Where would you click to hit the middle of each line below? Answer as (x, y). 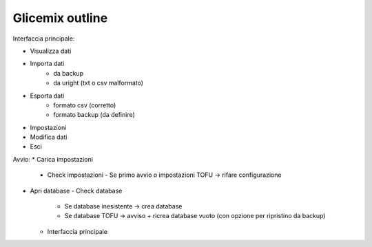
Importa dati (47, 64)
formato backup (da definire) (94, 115)
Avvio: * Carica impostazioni (53, 159)
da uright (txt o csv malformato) (99, 83)
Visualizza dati (51, 51)
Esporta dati (47, 96)
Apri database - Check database (76, 191)
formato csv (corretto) (85, 105)
